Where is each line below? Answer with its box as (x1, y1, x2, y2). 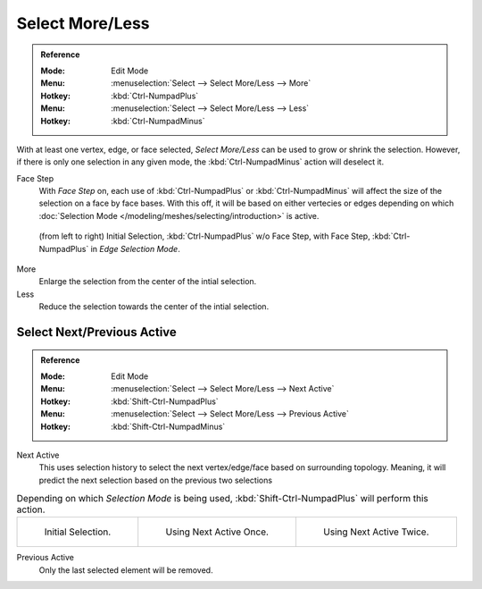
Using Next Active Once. (165, 526, 270, 538)
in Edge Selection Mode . (90, 243, 180, 254)
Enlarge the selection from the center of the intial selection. (38, 276, 257, 287)
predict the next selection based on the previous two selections (38, 475, 272, 485)
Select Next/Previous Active (16, 324, 178, 340)
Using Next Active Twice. (322, 526, 429, 538)
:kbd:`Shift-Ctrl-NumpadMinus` (111, 421, 226, 432)
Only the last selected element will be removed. (38, 564, 213, 576)
